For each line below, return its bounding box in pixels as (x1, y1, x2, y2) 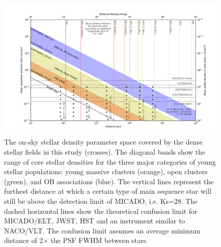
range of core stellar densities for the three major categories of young (4, 156, 216, 167)
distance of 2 (4, 235, 43, 245)
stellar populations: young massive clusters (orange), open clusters (4, 166, 208, 177)
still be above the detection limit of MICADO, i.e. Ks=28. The (4, 196, 198, 206)
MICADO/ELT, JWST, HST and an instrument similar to (4, 215, 185, 226)
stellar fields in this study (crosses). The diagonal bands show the (4, 147, 205, 157)
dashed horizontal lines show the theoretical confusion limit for (4, 205, 197, 216)
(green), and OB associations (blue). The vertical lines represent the (4, 176, 214, 186)
